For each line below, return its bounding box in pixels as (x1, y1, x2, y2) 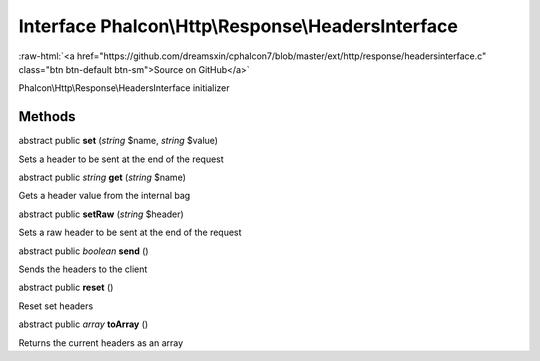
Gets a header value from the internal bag (18, 190, 191, 202)
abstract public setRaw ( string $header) (18, 208, 184, 220)
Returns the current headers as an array (18, 336, 184, 349)
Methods (18, 108, 76, 125)
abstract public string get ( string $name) (18, 171, 187, 184)
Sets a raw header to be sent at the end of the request (18, 226, 242, 239)
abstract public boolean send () (18, 245, 149, 257)
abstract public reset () (18, 281, 114, 294)
